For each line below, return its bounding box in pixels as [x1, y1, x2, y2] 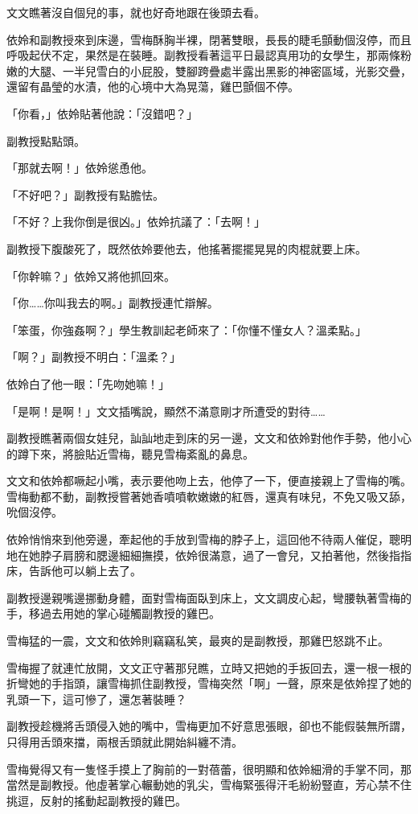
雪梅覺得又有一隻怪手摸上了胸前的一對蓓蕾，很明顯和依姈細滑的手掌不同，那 [6, 760, 412, 777]
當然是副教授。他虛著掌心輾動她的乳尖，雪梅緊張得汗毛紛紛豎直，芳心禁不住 [6, 776, 412, 793]
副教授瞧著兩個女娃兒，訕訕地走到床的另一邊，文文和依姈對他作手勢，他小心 [6, 430, 412, 446]
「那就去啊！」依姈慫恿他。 [6, 159, 153, 176]
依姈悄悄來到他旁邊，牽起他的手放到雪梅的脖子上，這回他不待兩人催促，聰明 [6, 531, 412, 548]
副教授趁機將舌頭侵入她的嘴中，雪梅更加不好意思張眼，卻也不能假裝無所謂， [6, 717, 412, 734]
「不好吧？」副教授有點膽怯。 [6, 186, 164, 203]
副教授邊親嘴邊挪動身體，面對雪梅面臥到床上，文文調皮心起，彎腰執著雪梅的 [6, 589, 412, 606]
